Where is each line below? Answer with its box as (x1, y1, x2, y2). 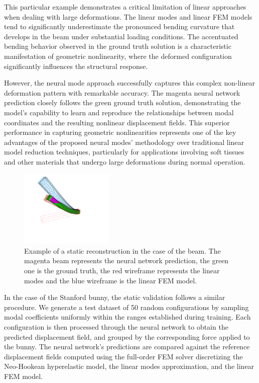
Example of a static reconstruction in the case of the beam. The (24, 245, 221, 256)
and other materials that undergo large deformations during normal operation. (4, 156, 245, 167)
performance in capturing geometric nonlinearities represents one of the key (4, 127, 236, 137)
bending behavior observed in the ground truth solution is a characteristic (4, 41, 231, 51)
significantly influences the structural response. (4, 60, 148, 71)
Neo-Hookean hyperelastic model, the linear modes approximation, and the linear (4, 361, 254, 371)
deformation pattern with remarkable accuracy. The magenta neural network (4, 87, 240, 98)
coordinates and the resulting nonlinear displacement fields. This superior (4, 117, 230, 127)
